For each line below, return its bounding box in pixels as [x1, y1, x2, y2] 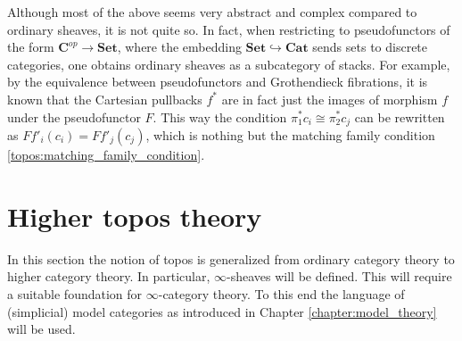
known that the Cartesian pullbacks [7, 89, 202, 108]
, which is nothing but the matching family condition [145, 126, 435, 145]
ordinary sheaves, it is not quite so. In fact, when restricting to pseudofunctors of [7, 20, 450, 38]
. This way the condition [153, 107, 287, 126]
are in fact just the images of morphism [221, 89, 438, 108]
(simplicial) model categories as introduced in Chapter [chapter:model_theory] [7, 302, 437, 320]
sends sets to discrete [312, 37, 428, 56]
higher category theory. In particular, [7, 267, 210, 286]
